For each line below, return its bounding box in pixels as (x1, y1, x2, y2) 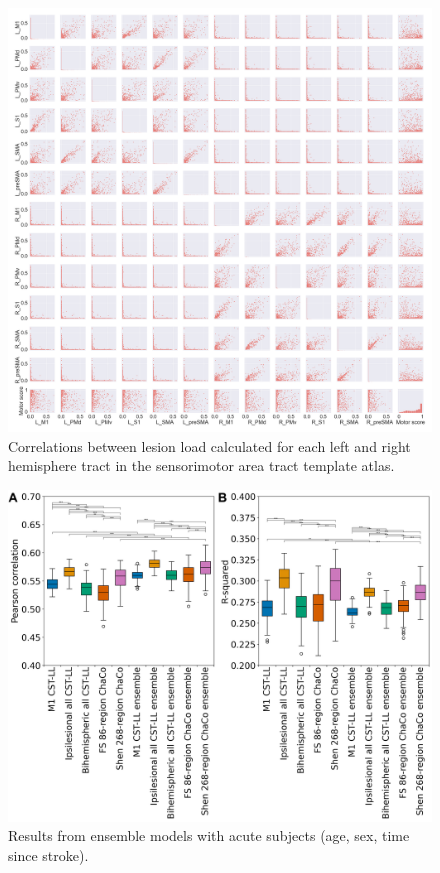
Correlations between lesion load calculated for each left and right (8, 435, 411, 456)
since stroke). (8, 845, 89, 866)
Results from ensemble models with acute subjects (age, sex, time (8, 825, 410, 846)
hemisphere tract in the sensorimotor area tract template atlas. (8, 455, 395, 476)
